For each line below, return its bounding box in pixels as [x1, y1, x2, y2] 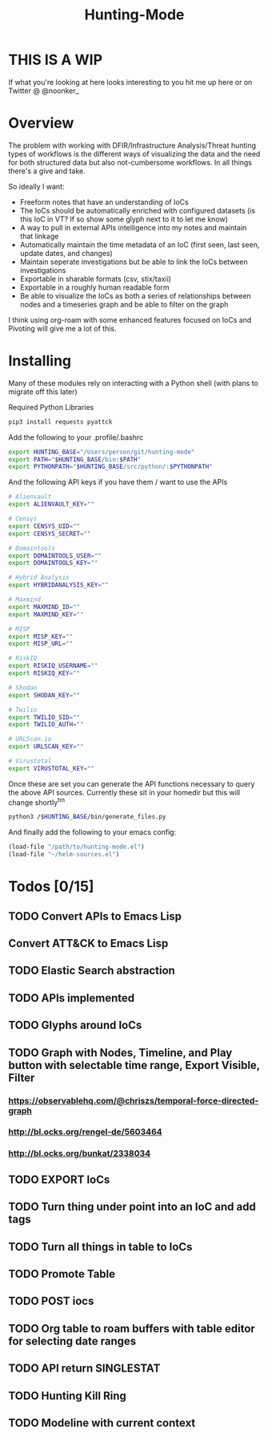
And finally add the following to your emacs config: [8, 827, 177, 837]
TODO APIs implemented [8, 991, 135, 1005]
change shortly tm [8, 796, 66, 807]
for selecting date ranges [8, 1334, 137, 1348]
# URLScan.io [8, 735, 52, 743]
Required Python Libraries [8, 402, 94, 412]
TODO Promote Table [8, 1266, 116, 1281]
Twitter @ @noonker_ [8, 86, 79, 96]
